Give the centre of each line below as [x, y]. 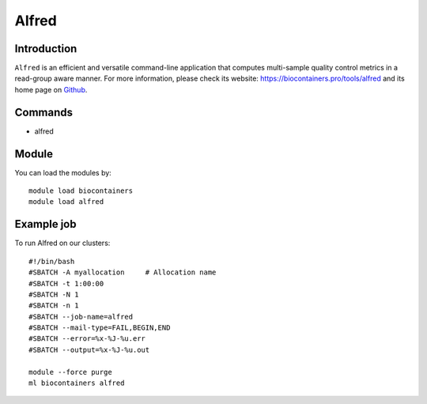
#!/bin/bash [52, 261]
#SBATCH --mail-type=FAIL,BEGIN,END [100, 328]
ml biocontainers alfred [77, 383]
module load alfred [66, 202]
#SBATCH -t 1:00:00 [66, 283]
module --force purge [70, 372]
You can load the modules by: [63, 172]
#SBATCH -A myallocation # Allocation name [123, 272]
